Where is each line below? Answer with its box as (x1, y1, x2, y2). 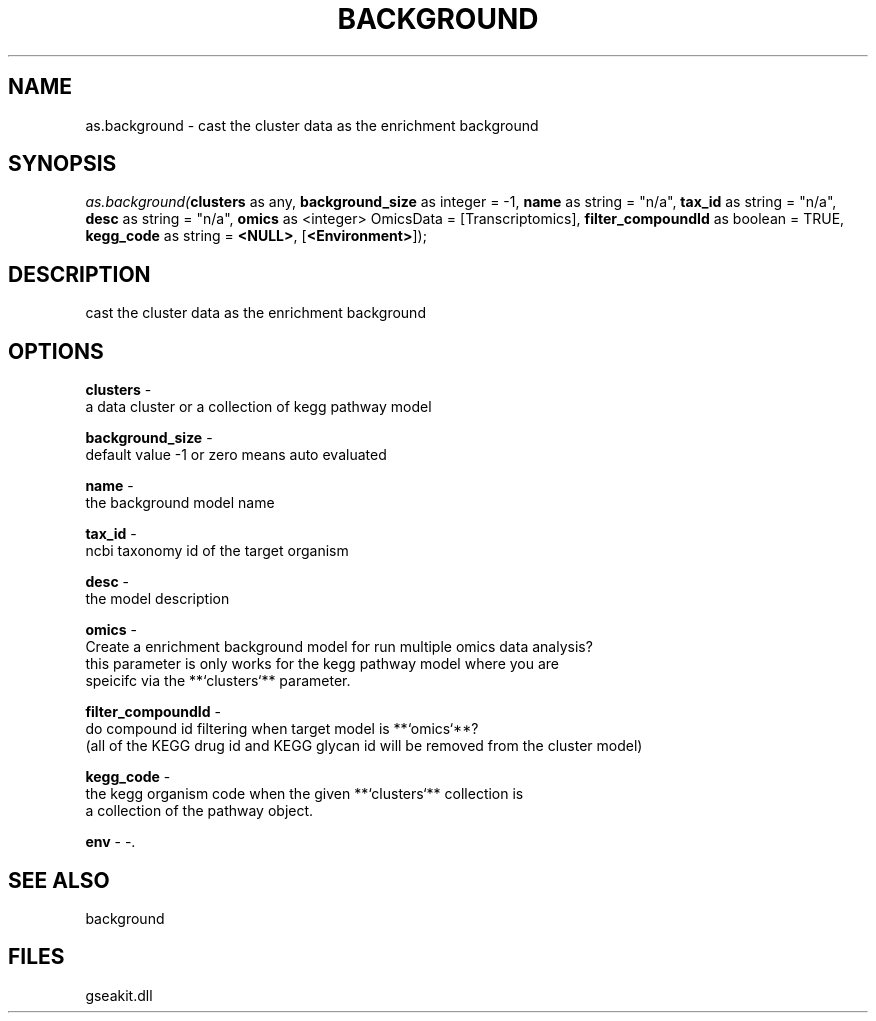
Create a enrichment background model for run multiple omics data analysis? (85, 638, 593, 656)
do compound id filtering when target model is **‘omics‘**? (85, 720, 479, 738)
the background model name (85, 494, 275, 512)
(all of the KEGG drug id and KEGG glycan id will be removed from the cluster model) (85, 737, 643, 755)
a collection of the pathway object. (85, 802, 314, 820)
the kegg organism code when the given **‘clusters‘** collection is (85, 785, 524, 803)
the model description (85, 590, 230, 608)
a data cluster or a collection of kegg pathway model (85, 398, 432, 416)
